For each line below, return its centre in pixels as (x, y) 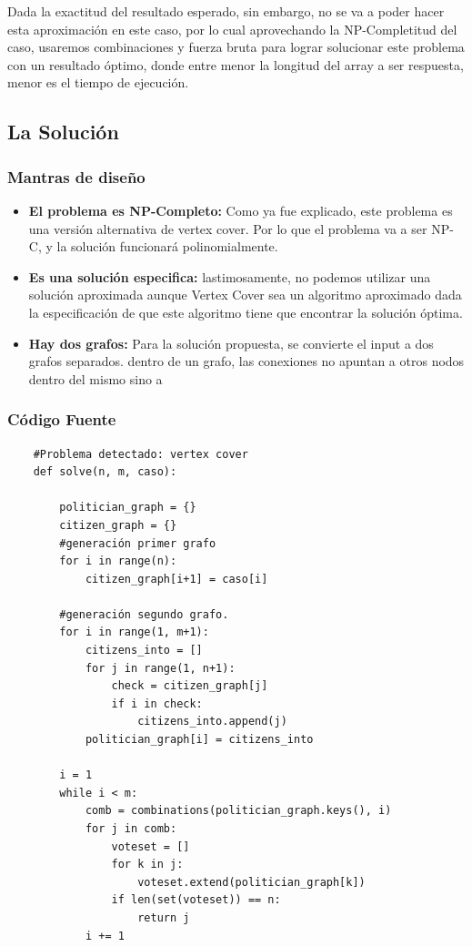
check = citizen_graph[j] (190, 686)
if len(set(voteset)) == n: (196, 900)
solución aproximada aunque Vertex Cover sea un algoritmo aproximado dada (245, 295)
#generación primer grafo (138, 543)
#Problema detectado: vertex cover (141, 454)
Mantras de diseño (76, 176)
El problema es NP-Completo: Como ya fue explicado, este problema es (241, 210)
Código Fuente (62, 419)
